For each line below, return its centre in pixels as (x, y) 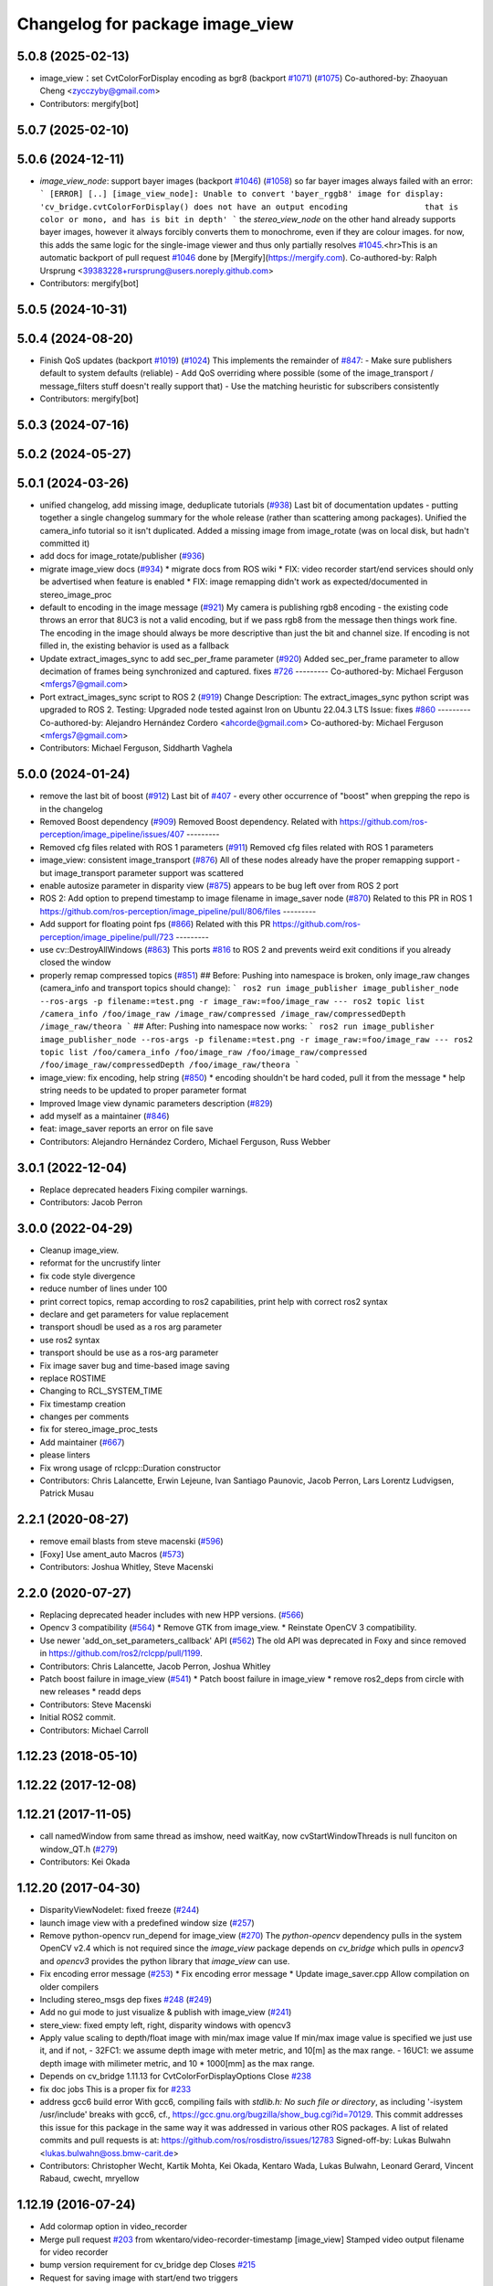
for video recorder (74, 2252)
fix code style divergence (88, 1276)
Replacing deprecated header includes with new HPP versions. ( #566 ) (172, 1615)
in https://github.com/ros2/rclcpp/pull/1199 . (121, 1653)
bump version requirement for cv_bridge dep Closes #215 (147, 2265)
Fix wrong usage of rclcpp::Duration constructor (130, 1468)
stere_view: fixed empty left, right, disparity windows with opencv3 (165, 2024)
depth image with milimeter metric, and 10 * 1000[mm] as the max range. (177, 2063)
